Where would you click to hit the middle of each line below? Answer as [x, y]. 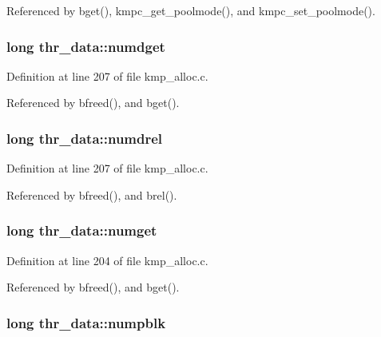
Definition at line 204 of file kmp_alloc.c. [107, 260]
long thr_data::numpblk [86, 322]
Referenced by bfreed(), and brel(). [92, 194]
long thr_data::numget [82, 230]
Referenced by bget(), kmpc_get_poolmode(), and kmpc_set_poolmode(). [191, 10]
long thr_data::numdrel [85, 138]
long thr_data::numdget [86, 46]
